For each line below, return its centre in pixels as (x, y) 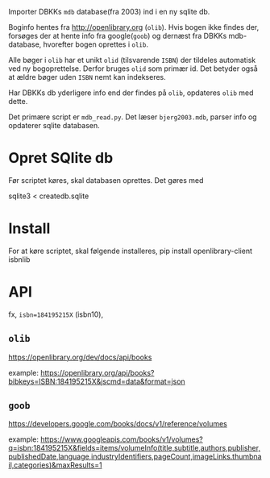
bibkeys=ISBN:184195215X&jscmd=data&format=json (97, 381)
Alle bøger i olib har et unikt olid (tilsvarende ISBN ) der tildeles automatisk (132, 60)
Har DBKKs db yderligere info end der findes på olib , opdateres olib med (131, 93)
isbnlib (19, 259)
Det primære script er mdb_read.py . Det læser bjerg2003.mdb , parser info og (133, 117)
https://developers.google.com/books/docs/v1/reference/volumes (118, 424)
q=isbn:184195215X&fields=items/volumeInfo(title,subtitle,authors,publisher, (134, 448)
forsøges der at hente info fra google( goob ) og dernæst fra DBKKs (118, 36)
